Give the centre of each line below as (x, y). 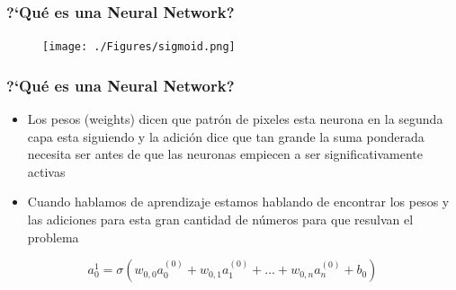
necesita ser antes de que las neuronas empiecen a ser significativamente (225, 154)
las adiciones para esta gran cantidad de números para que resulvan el (220, 220)
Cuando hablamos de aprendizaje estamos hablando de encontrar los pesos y (238, 202)
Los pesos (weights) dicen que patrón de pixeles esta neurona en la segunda (235, 119)
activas (46, 171)
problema (53, 237)
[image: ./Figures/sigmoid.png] (139, 47)
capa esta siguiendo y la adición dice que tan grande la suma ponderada (226, 136)
